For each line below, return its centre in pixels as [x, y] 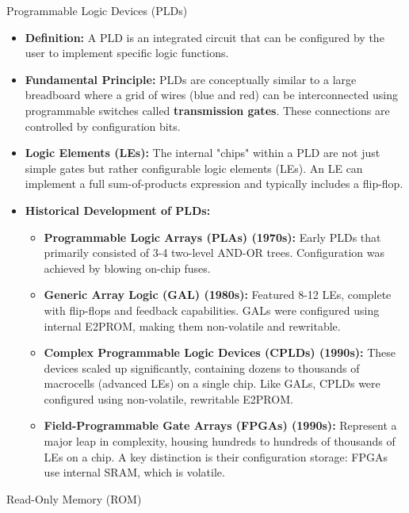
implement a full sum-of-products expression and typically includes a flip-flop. [214, 184]
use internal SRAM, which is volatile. [134, 472]
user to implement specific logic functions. [127, 53]
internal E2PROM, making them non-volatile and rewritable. [192, 325]
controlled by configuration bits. [103, 126]
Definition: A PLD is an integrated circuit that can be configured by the [204, 37]
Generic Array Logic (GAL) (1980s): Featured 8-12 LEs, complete [218, 295]
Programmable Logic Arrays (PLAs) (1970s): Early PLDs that [212, 237]
